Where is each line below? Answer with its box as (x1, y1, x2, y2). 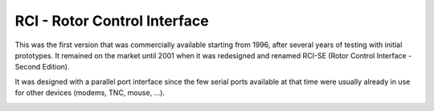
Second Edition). (14, 62, 70, 72)
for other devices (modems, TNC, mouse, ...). (14, 88, 165, 97)
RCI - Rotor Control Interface (14, 12, 209, 30)
